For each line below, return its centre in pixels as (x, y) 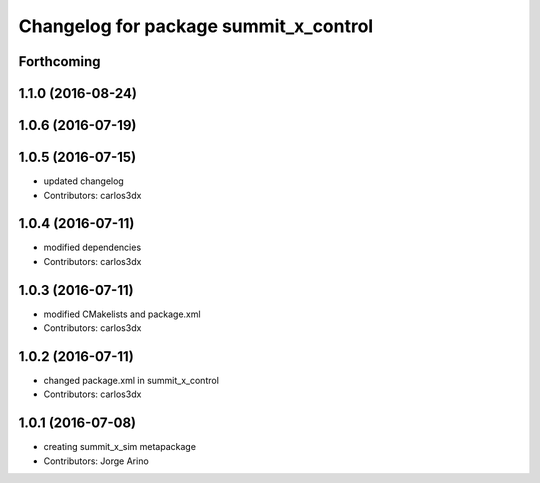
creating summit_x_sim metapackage (120, 447)
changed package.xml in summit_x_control (131, 380)
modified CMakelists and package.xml (122, 314)
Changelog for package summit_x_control (196, 26)
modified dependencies (92, 247)
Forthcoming (59, 61)
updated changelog (83, 181)
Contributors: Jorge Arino (96, 461)
